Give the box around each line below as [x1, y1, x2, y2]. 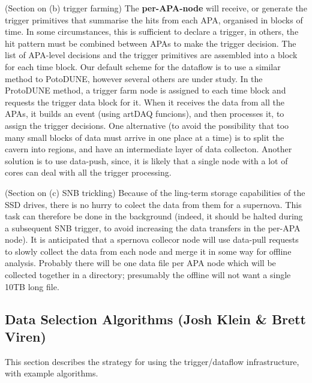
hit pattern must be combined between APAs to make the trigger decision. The [5, 37, 296, 49]
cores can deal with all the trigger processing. [5, 166, 172, 179]
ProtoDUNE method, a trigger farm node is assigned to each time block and [5, 84, 286, 96]
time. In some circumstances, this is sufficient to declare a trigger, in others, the [5, 25, 299, 38]
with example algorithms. [5, 367, 98, 379]
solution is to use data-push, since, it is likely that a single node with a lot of [5, 154, 288, 167]
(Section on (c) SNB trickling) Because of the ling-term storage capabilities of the [5, 186, 305, 198]
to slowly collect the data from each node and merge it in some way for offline [5, 245, 292, 257]
